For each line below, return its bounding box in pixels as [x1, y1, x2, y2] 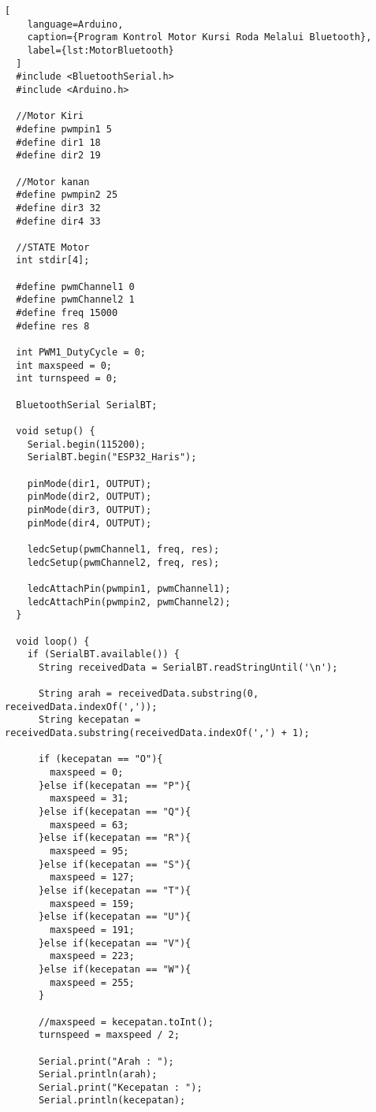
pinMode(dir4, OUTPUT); [27, 517, 152, 529]
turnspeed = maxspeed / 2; [38, 1029, 180, 1041]
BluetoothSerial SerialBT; [16, 399, 158, 411]
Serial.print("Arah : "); [38, 1055, 174, 1067]
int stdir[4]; [16, 255, 90, 266]
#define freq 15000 [16, 307, 118, 319]
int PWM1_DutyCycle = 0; [16, 347, 146, 359]
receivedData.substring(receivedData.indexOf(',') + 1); [5, 727, 310, 739]
